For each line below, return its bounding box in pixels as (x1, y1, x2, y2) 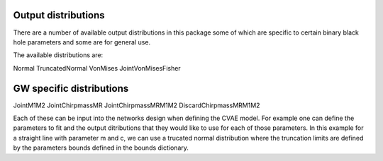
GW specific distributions (13, 82, 129, 95)
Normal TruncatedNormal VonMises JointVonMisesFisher (13, 64, 181, 72)
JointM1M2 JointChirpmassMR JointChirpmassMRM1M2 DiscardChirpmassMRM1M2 (13, 101, 260, 109)
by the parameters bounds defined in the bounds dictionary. (13, 143, 189, 152)
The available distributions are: (13, 51, 104, 59)
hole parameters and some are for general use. (13, 37, 151, 46)
